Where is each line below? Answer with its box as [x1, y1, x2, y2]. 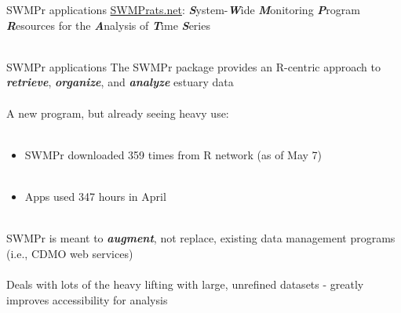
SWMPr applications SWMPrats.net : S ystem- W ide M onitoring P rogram [6, 2, 360, 17]
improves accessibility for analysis [6, 291, 168, 308]
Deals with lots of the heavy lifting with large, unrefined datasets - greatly [6, 275, 364, 292]
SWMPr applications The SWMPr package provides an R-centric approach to [6, 58, 381, 75]
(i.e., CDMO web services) [6, 245, 133, 261]
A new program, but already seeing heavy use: [6, 104, 229, 121]
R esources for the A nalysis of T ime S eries [6, 16, 210, 33]
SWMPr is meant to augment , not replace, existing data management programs [6, 230, 396, 246]
